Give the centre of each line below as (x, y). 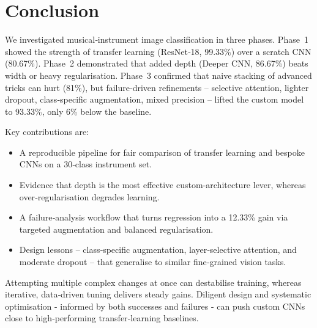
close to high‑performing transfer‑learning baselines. (102, 318)
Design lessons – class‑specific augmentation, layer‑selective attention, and (158, 250)
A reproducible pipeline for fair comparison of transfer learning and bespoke (162, 152)
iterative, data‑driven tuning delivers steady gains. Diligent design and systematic (158, 294)
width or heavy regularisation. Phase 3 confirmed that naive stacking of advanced (158, 75)
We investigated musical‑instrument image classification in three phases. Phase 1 (157, 39)
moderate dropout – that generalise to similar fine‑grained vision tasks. (153, 262)
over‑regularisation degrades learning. (89, 196)
